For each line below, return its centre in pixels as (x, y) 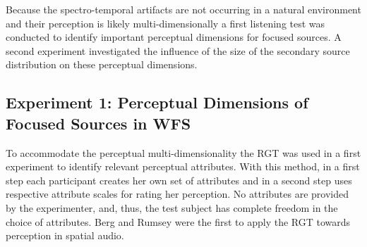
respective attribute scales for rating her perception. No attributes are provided (178, 194)
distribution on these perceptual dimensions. (102, 64)
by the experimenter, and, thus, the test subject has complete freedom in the (172, 207)
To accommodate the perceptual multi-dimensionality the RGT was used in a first (183, 152)
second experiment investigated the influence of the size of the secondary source (178, 50)
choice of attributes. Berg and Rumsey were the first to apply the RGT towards (178, 221)
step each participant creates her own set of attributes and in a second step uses (179, 180)
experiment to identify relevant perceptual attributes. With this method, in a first (183, 166)
